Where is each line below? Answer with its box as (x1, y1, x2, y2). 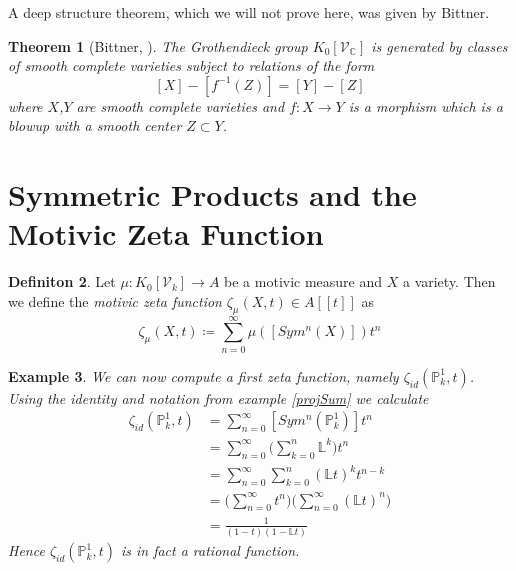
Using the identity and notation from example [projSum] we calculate (8, 387, 429, 408)
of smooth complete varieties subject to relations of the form (8, 55, 375, 76)
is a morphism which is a (348, 95, 503, 116)
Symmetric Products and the (8, 174, 417, 215)
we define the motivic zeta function (8, 290, 222, 311)
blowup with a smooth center (8, 115, 182, 136)
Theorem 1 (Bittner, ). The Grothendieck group (8, 35, 308, 56)
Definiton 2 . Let (8, 271, 116, 292)
